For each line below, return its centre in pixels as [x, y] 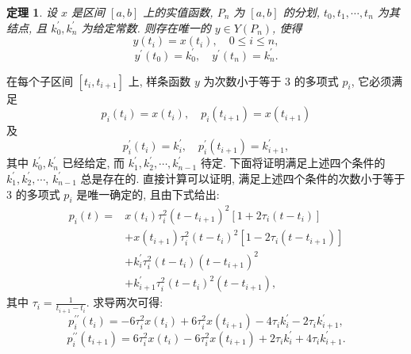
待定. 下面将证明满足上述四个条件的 [293, 163]
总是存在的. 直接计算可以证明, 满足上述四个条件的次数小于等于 [243, 178]
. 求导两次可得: [125, 302]
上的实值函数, [178, 12]
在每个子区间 [40, 80]
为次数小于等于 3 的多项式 [271, 80]
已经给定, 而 [94, 163]
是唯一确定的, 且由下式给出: [148, 194]
